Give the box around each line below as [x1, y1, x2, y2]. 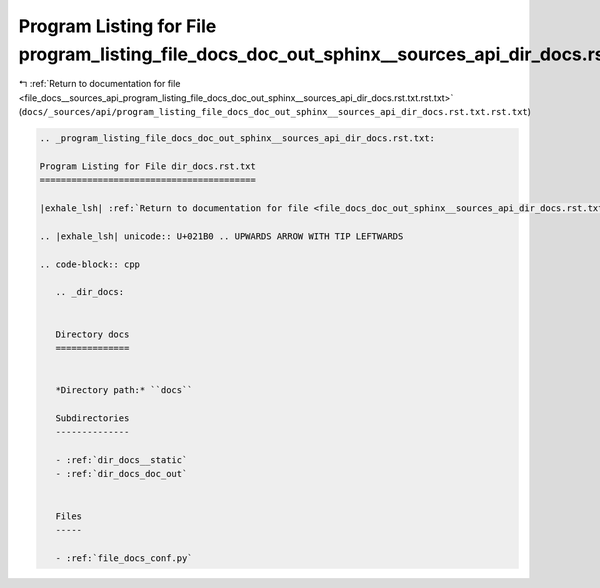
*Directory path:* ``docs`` [55, 385, 194, 396]
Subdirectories [55, 412, 130, 424]
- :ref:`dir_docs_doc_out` [55, 468, 188, 480]
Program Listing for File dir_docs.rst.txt [39, 160, 257, 172]
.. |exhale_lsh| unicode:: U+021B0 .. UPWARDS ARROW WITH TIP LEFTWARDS [39, 230, 404, 242]
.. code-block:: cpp [39, 258, 140, 270]
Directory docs [55, 328, 130, 340]
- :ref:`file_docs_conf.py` [55, 552, 194, 564]
